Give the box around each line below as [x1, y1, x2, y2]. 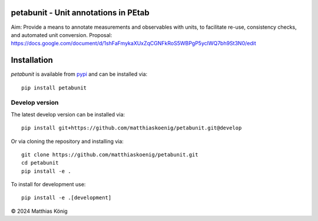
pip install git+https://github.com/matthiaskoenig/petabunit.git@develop [21, 125, 242, 132]
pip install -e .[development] [21, 195, 112, 201]
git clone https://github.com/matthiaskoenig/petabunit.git [21, 151, 198, 158]
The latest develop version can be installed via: [11, 110, 125, 118]
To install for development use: [11, 181, 86, 188]
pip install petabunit [21, 84, 87, 91]
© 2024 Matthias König [11, 207, 68, 215]
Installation [11, 55, 53, 65]
